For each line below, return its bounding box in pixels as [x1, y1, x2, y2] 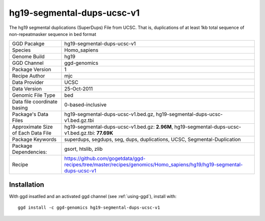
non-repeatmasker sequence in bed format [9, 31, 97, 37]
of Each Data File [12, 130, 52, 137]
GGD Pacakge [12, 40, 45, 47]
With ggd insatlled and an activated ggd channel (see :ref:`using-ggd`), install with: [9, 193, 177, 199]
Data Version [12, 85, 42, 92]
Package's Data [12, 111, 49, 118]
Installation [9, 180, 44, 189]
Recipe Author [12, 73, 45, 80]
